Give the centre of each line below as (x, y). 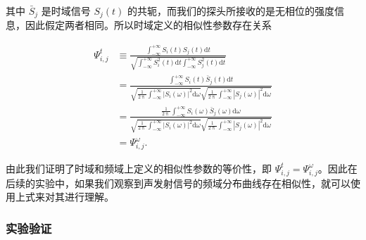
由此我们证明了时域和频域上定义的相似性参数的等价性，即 (139, 168)
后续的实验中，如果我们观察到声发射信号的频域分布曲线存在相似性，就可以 (178, 183)
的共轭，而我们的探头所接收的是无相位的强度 (231, 11)
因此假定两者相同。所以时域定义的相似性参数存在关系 (148, 25)
